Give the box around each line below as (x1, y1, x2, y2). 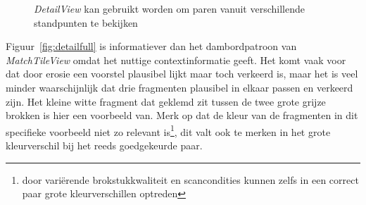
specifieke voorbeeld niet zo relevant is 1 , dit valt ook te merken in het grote (6, 122, 331, 139)
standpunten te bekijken (34, 15, 138, 30)
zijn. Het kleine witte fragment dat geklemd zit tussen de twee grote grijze (6, 94, 326, 108)
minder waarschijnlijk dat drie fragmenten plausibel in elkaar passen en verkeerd (6, 80, 353, 94)
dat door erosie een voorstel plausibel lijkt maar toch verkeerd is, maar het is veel (6, 66, 358, 81)
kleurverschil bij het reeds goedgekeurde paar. (6, 138, 203, 152)
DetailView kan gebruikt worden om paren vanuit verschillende (34, 1, 305, 15)
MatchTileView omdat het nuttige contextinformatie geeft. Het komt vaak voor (6, 52, 346, 67)
